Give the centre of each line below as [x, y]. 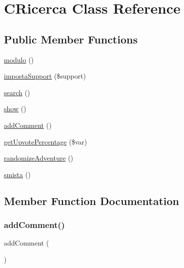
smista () [17, 174]
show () [15, 109]
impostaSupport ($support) [45, 76]
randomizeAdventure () [39, 158]
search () [17, 92]
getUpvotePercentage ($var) [46, 141]
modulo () [19, 59]
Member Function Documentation [92, 200]
